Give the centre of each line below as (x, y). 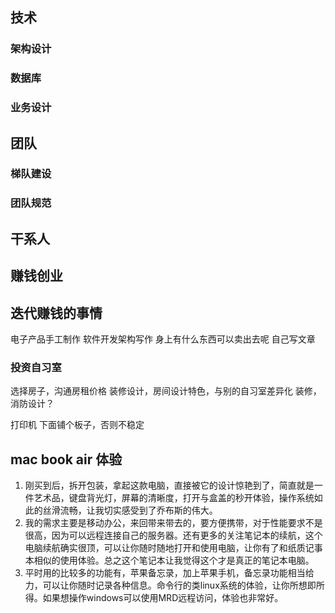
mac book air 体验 (66, 459)
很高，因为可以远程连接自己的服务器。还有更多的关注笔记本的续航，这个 (173, 535)
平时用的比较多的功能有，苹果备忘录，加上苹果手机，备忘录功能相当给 (169, 573)
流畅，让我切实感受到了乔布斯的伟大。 (138, 510)
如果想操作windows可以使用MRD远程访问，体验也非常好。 (163, 598)
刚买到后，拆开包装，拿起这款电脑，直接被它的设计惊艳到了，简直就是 (169, 485)
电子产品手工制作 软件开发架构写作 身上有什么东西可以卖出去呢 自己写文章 (163, 339)
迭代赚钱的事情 (56, 313)
